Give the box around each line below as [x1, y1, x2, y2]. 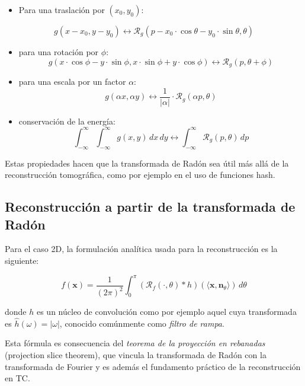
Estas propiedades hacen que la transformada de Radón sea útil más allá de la [5, 157, 289, 169]
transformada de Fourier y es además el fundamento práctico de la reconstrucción [5, 360, 301, 372]
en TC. [5, 372, 30, 384]
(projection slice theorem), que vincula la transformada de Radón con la [5, 349, 267, 361]
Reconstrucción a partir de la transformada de [5, 197, 296, 216]
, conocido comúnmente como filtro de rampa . [59, 317, 224, 329]
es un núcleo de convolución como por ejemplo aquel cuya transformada [36, 305, 297, 317]
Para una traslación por [18, 4, 105, 15]
